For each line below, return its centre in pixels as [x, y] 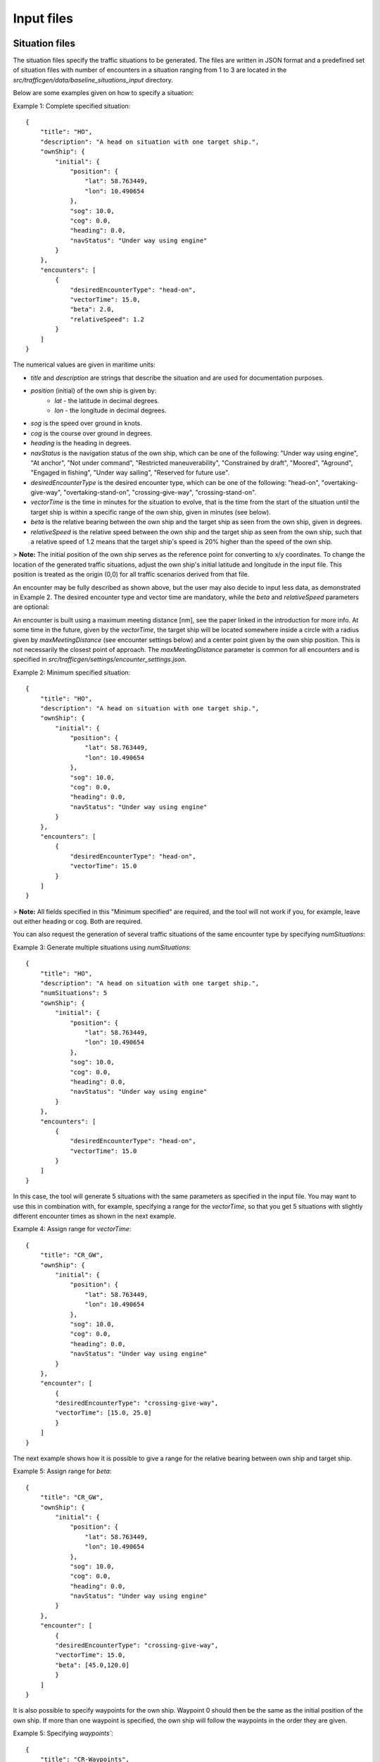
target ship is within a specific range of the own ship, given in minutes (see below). [151, 512]
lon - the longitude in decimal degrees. [110, 410]
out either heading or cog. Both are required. [78, 922]
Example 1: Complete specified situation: [72, 106]
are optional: [31, 607]
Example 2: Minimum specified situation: [72, 672]
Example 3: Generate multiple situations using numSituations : [102, 947]
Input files [43, 18]
